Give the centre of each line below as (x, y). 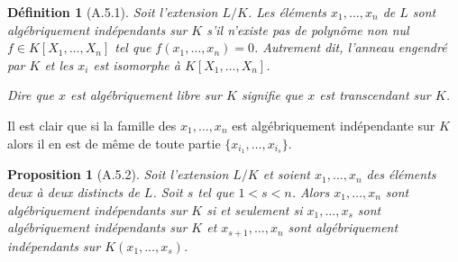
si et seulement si (255, 209)
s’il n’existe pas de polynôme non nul (308, 29)
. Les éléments (287, 12)
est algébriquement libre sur (146, 95)
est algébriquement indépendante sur (334, 125)
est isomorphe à (137, 64)
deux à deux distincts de (73, 192)
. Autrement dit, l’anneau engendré (350, 47)
